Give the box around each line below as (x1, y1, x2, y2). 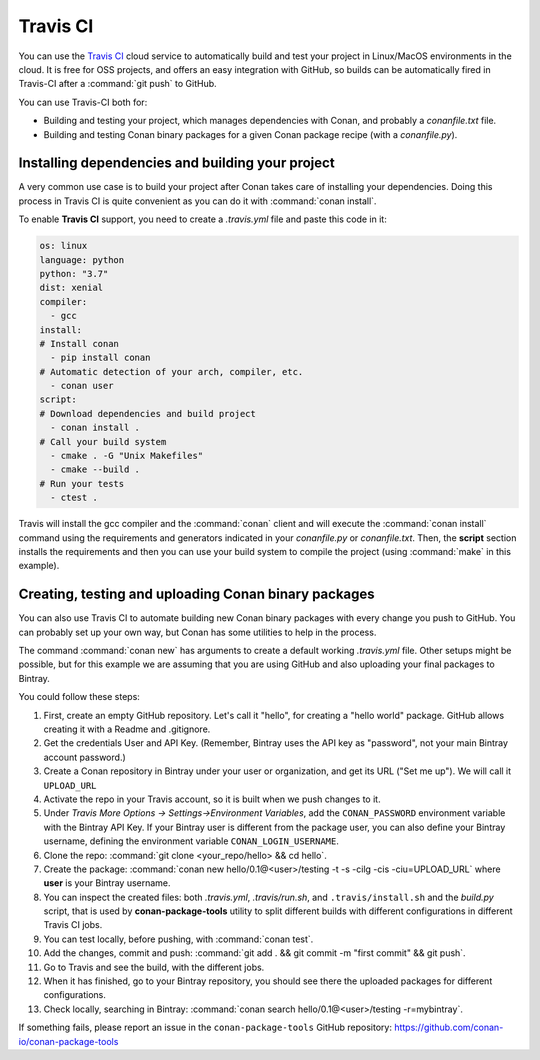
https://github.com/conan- (393, 1021, 504, 1034)
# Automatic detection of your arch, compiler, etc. (39, 366, 304, 377)
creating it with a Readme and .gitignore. (43, 723, 211, 735)
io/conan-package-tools (18, 1035, 119, 1047)
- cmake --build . (50, 464, 140, 475)
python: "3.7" (39, 268, 109, 279)
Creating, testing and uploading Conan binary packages (18, 586, 375, 603)
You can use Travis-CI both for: (18, 96, 148, 108)
